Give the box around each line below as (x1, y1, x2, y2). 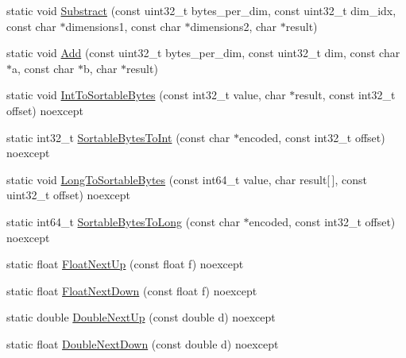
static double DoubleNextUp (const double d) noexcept (6, 309, 276, 325)
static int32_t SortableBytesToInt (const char (6, 129, 230, 145)
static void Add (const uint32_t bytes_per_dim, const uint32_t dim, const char (6, 44, 400, 61)
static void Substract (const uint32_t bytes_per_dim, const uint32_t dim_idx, (6, 2, 396, 18)
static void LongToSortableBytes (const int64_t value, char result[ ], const (6, 171, 367, 187)
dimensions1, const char (65, 17, 181, 34)
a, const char (12, 60, 75, 76)
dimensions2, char (190, 17, 277, 34)
